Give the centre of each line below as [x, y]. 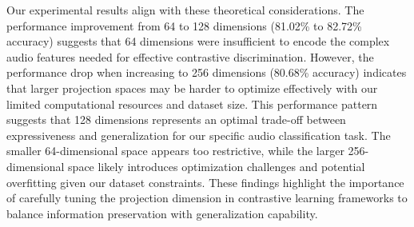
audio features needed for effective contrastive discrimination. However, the [190, 56]
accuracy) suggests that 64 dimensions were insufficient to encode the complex [198, 41]
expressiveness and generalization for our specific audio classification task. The [199, 135]
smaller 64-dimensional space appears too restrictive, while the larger [175, 151]
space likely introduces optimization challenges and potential [217, 166]
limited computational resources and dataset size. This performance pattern [192, 104]
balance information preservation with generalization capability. [162, 213]
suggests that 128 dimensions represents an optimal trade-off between [176, 119]
